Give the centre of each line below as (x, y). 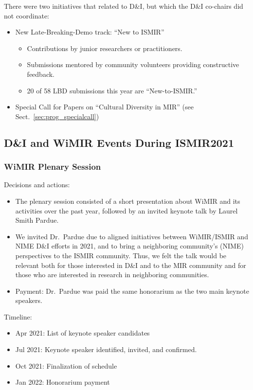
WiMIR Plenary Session (53, 167)
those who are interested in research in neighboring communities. (112, 275)
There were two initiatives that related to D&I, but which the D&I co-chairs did (124, 6)
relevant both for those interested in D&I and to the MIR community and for (131, 265)
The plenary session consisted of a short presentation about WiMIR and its (128, 201)
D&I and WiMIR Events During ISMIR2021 (119, 142)
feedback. (41, 74)
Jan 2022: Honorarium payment (63, 382)
